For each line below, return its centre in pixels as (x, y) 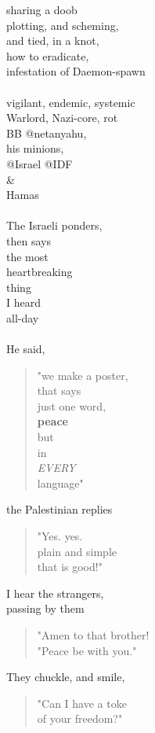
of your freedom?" (80, 718)
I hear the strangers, (55, 593)
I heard (23, 302)
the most (27, 256)
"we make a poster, (83, 375)
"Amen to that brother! (93, 634)
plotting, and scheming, (63, 25)
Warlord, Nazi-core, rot (62, 118)
